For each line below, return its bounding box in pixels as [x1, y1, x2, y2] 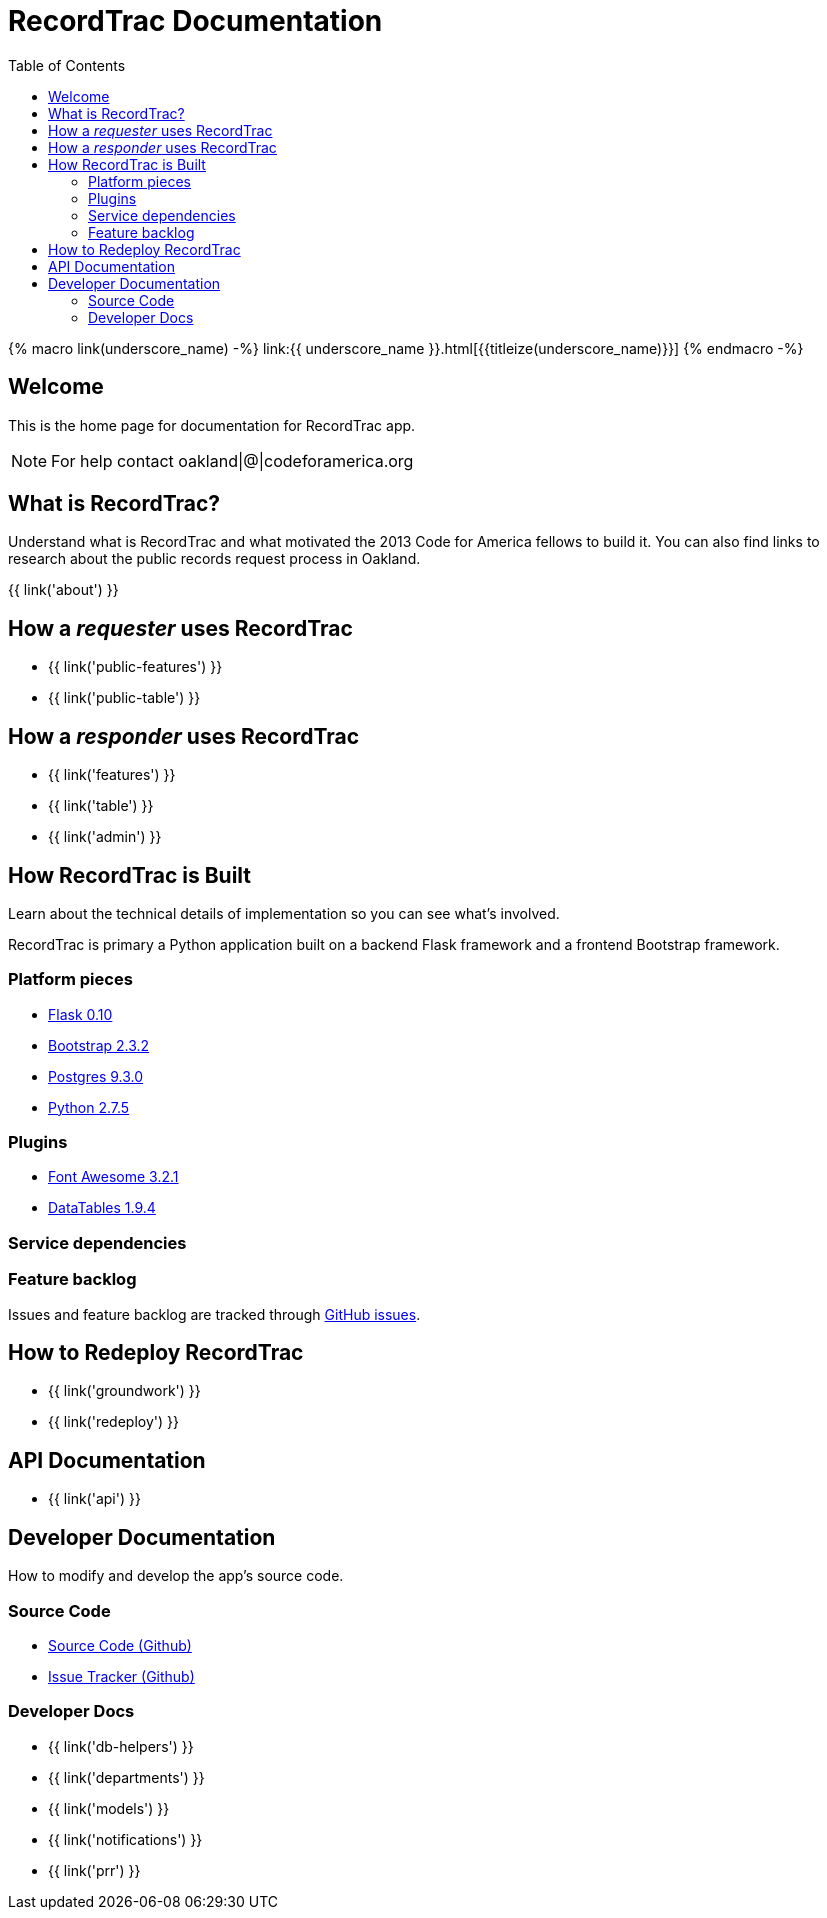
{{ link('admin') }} [48, 828, 162, 846]
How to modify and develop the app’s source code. [8, 1567, 344, 1585]
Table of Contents [8, 56, 126, 74]
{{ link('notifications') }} [48, 1830, 203, 1848]
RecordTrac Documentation [8, 4, 383, 38]
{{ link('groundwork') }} [48, 1382, 201, 1400]
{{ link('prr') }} [48, 1861, 141, 1879]
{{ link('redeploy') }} [48, 1413, 179, 1431]
